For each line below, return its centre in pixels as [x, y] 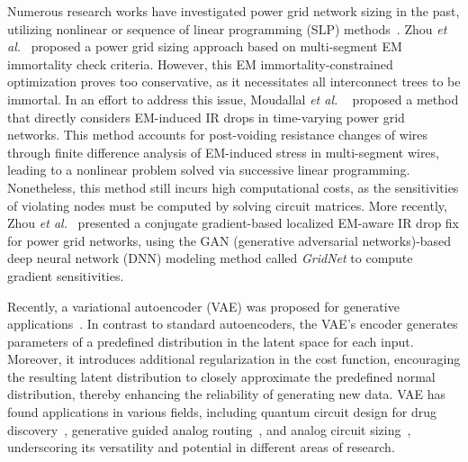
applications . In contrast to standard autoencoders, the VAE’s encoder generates [233, 324]
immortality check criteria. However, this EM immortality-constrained [200, 63]
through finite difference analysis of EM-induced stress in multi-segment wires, [223, 152]
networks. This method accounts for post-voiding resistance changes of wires [218, 135]
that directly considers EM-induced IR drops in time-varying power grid [206, 117]
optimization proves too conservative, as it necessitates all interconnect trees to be [234, 82]
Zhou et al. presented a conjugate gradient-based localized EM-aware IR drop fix [234, 223]
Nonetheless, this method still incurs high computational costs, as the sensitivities [233, 187]
